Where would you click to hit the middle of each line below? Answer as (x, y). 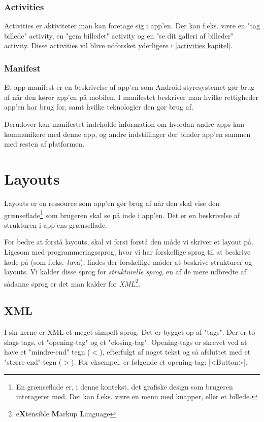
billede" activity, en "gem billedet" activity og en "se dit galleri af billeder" (119, 35)
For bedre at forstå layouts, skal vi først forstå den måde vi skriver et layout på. (129, 242)
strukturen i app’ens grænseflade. (56, 224)
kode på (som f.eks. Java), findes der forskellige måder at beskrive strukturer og (128, 261)
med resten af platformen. (44, 144)
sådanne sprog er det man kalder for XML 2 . (72, 283)
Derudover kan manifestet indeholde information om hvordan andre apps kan (124, 124)
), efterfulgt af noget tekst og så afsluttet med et (175, 352)
